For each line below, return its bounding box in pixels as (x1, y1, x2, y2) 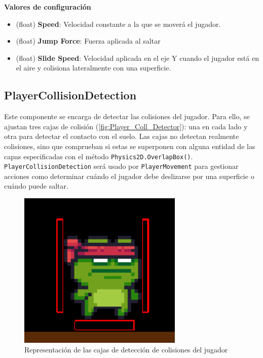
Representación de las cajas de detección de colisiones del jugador (24, 344, 228, 355)
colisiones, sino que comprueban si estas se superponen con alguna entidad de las (4, 140, 255, 151)
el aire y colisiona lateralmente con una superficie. (16, 62, 171, 73)
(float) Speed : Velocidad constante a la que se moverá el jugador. (16, 18, 221, 29)
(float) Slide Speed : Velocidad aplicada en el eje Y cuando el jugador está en (16, 52, 259, 63)
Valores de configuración (4, 2, 91, 12)
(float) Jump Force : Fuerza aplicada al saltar (16, 35, 161, 46)
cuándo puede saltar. (4, 181, 68, 191)
